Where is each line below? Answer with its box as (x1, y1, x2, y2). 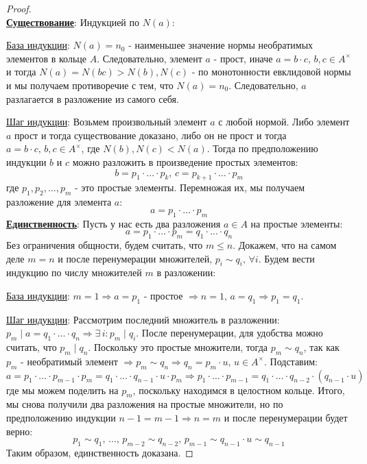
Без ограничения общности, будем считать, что (6, 237, 203, 252)
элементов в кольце (6, 51, 86, 65)
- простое (143, 288, 183, 302)
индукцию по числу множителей (6, 265, 142, 280)
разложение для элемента (6, 195, 112, 209)
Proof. (6, 1, 32, 15)
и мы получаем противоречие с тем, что (6, 77, 174, 92)
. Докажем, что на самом (233, 237, 337, 252)
